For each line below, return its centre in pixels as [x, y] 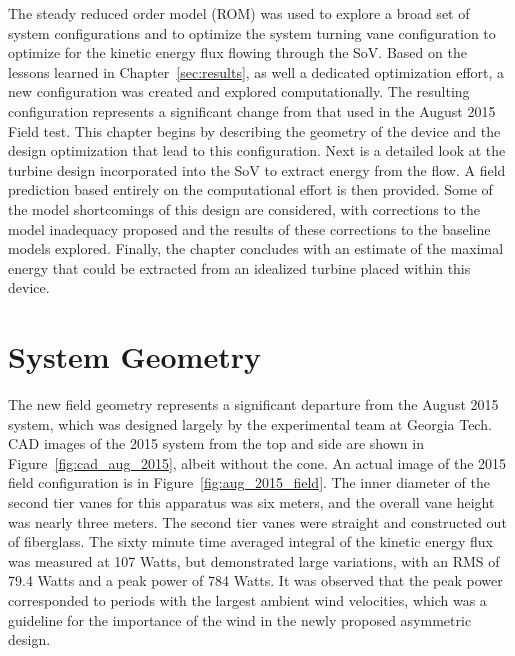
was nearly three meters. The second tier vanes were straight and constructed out [257, 521]
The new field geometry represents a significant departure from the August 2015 [253, 404]
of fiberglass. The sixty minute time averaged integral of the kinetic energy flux [250, 541]
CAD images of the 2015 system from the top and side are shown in [216, 443]
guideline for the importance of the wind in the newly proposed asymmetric [240, 619]
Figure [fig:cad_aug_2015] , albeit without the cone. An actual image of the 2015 [257, 462]
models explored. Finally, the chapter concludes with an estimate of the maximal [256, 248]
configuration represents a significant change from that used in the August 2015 [252, 110]
